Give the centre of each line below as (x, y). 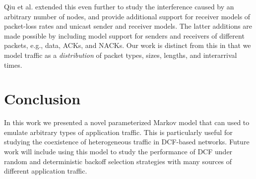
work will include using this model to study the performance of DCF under (118, 152)
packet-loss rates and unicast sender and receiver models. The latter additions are (128, 26)
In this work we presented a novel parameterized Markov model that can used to (127, 122)
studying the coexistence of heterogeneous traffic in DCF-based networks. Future (127, 142)
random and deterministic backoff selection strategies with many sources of (118, 161)
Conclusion (42, 99)
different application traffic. (46, 171)
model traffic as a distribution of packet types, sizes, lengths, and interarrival (121, 55)
